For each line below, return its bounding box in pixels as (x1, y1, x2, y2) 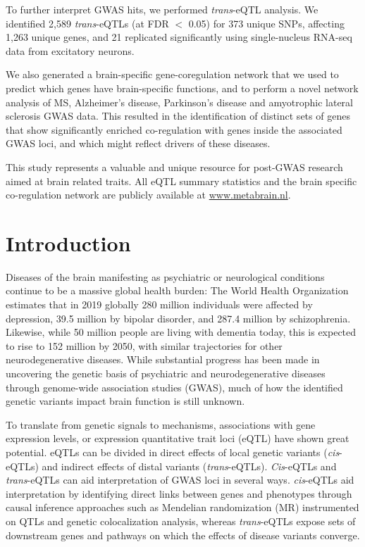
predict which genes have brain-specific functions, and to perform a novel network (6, 80, 359, 95)
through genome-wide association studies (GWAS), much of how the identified (6, 379, 343, 394)
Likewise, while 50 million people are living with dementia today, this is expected (6, 325, 357, 339)
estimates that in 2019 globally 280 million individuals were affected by (6, 297, 313, 312)
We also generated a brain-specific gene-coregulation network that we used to (6, 67, 339, 82)
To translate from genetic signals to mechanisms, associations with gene (6, 417, 316, 432)
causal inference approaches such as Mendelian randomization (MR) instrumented (6, 500, 359, 515)
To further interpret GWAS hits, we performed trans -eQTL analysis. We (6, 2, 318, 16)
